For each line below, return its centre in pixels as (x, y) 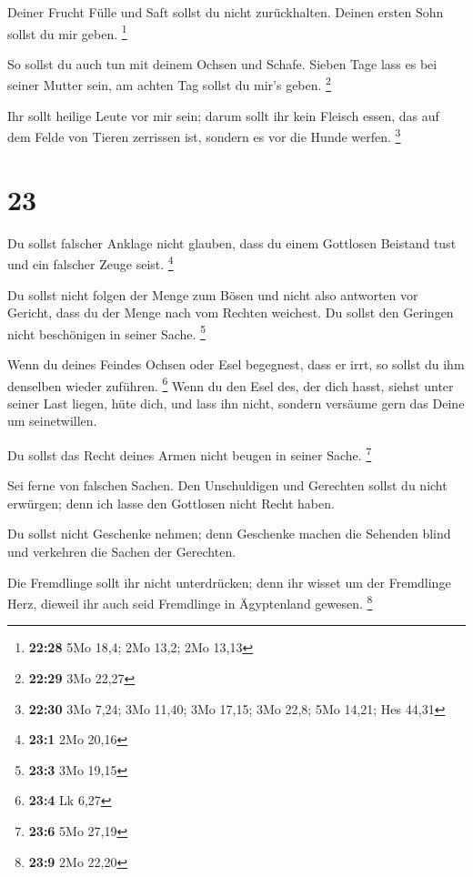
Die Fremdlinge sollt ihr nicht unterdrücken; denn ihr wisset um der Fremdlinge (229, 582)
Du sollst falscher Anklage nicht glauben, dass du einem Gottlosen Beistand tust (232, 242)
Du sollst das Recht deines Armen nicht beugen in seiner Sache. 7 (190, 453)
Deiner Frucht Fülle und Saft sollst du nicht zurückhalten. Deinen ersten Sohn (226, 12)
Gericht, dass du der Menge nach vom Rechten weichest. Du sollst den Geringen (231, 312)
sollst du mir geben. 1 (67, 32)
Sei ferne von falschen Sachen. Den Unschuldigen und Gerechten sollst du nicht (227, 485)
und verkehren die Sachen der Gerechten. (122, 551)
